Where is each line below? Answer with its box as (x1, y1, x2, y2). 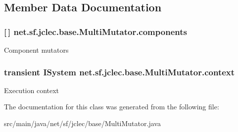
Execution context (4, 85, 59, 95)
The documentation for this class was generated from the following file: (4, 101, 219, 112)
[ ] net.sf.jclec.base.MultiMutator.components (4, 25, 187, 37)
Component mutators (4, 45, 69, 55)
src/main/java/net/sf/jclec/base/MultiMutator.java (4, 118, 161, 128)
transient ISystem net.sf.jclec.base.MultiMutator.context (4, 66, 235, 78)
